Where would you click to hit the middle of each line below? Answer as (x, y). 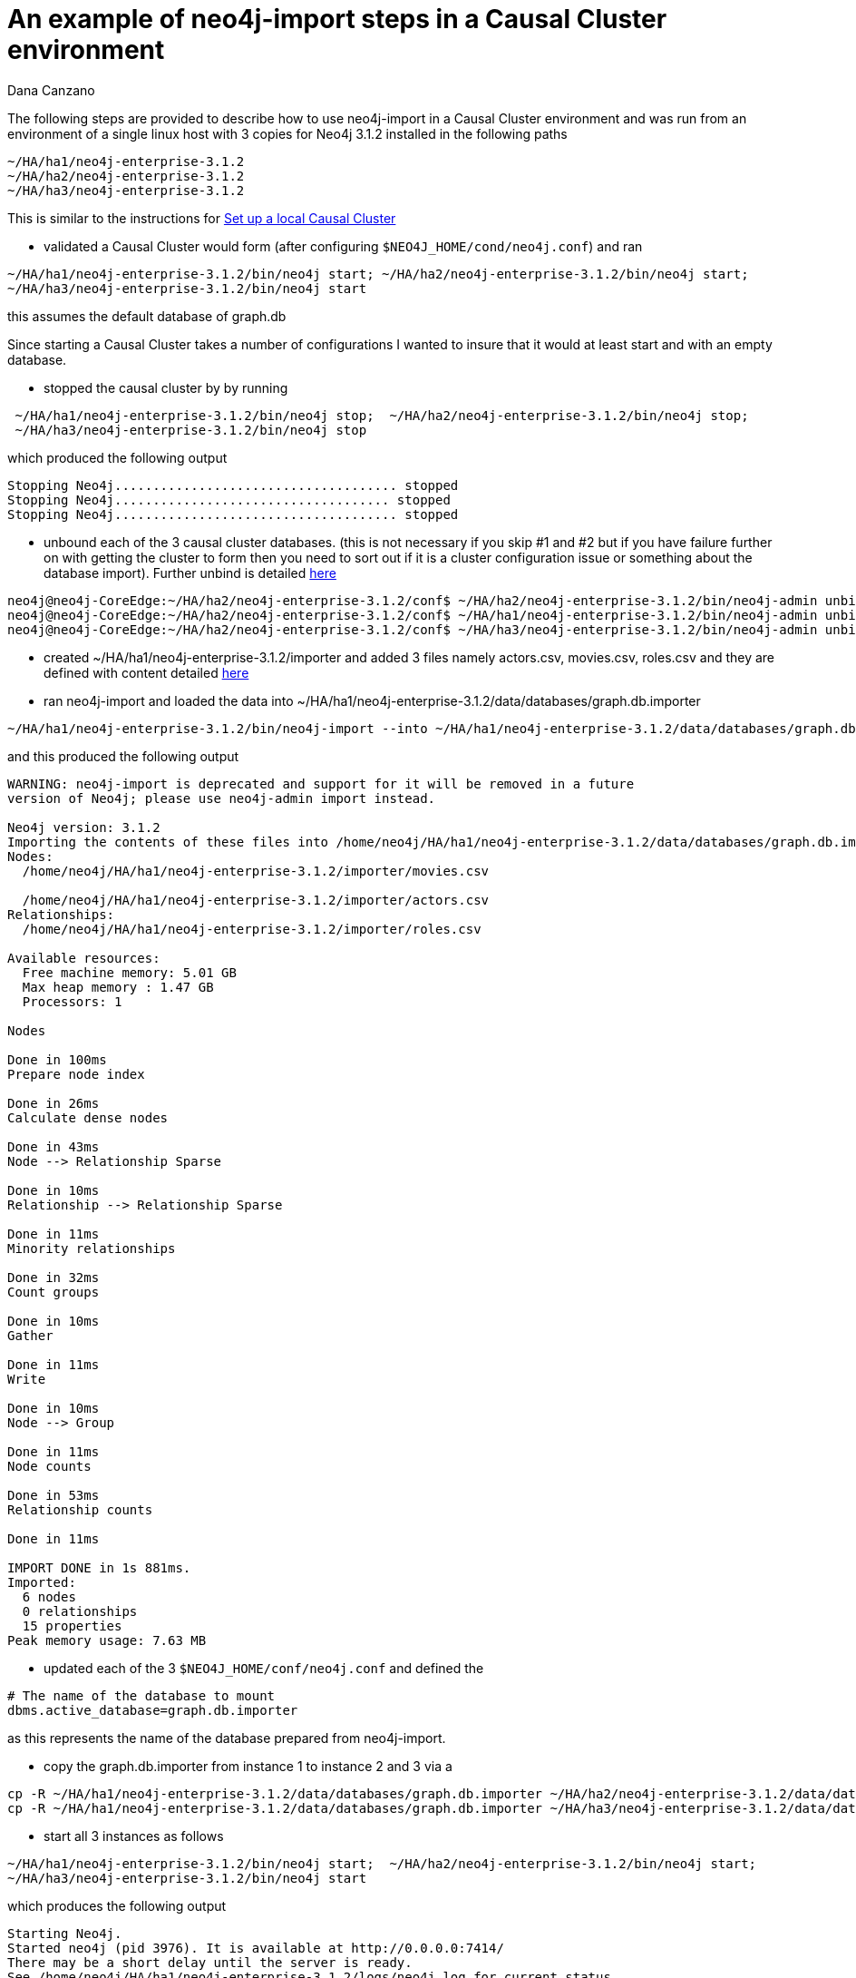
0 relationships (80, 1611)
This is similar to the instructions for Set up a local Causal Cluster (202, 218)
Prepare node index (76, 1074)
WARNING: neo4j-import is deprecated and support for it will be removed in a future (321, 783)
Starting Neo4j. (65, 1933)
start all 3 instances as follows (134, 1836)
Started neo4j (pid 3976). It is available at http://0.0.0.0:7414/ (256, 1948)
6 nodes (49, 1596)
